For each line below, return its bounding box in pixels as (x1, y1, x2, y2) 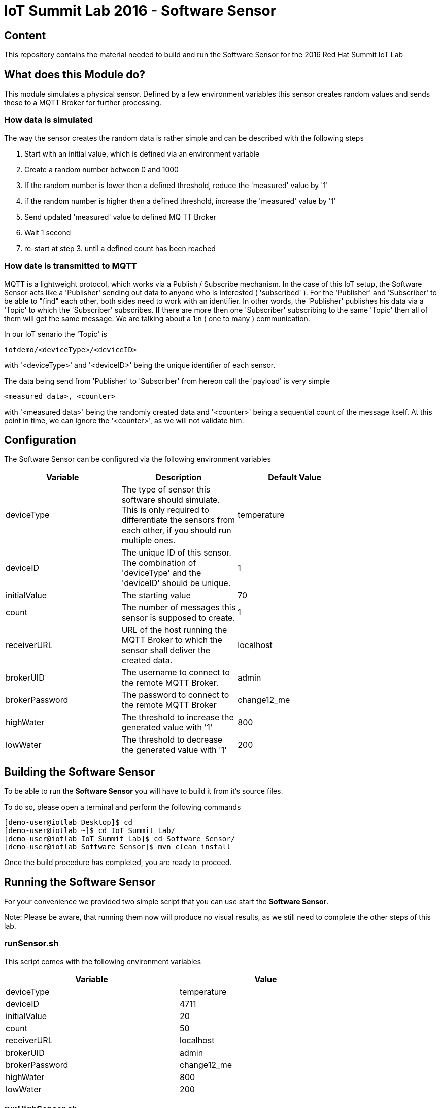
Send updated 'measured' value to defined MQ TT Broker (24, 212, 216, 221)
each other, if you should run (121, 525, 231, 536)
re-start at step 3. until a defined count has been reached (24, 243, 216, 253)
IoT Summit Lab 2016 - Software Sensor (4, 2, 277, 19)
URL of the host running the (121, 625, 227, 635)
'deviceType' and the (121, 568, 201, 578)
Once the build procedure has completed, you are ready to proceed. (4, 858, 232, 867)
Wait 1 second (24, 228, 71, 237)
